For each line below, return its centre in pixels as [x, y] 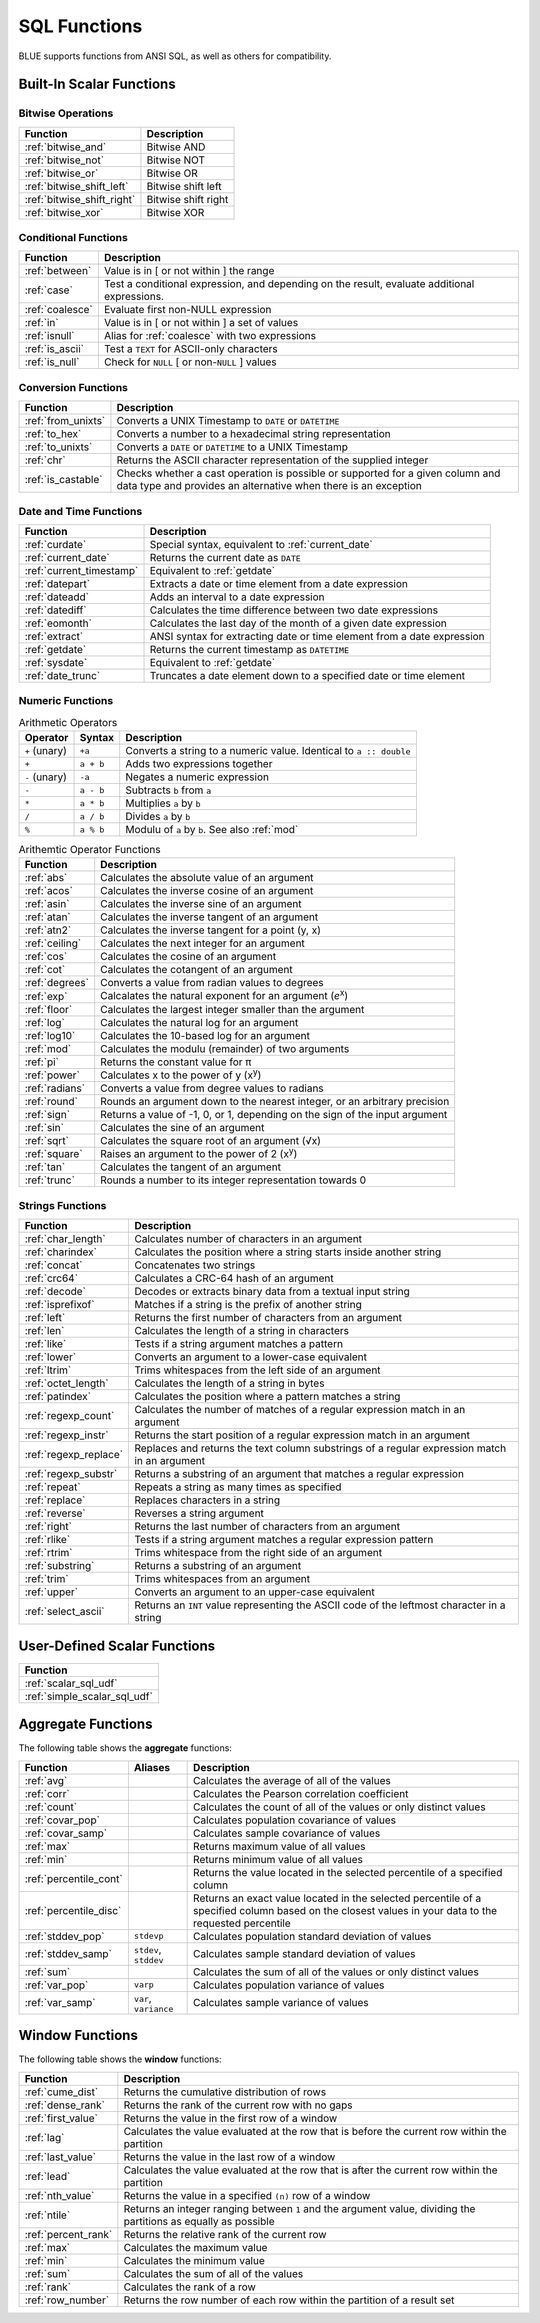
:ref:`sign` [47, 1115]
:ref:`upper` [51, 1592]
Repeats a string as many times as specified [238, 1487]
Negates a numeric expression [197, 777]
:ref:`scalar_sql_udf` [71, 1683]
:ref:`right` [48, 1527]
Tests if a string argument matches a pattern [239, 1344]
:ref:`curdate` [55, 544]
